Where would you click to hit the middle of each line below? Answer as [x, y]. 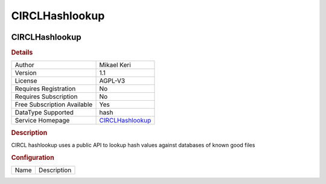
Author [24, 65]
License [26, 81]
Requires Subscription [46, 97]
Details [22, 52]
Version [26, 73]
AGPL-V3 [112, 81]
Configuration [33, 157]
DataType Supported [44, 113]
